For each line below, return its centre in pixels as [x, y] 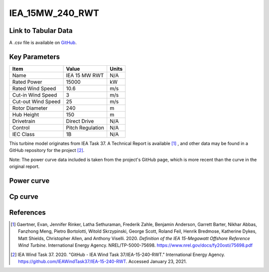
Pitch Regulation [85, 128]
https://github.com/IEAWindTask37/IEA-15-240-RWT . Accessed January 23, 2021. [102, 262]
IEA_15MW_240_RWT [54, 13]
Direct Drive [80, 121]
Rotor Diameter [30, 108]
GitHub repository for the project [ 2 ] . [47, 150]
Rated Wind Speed [34, 88]
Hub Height [26, 115]
